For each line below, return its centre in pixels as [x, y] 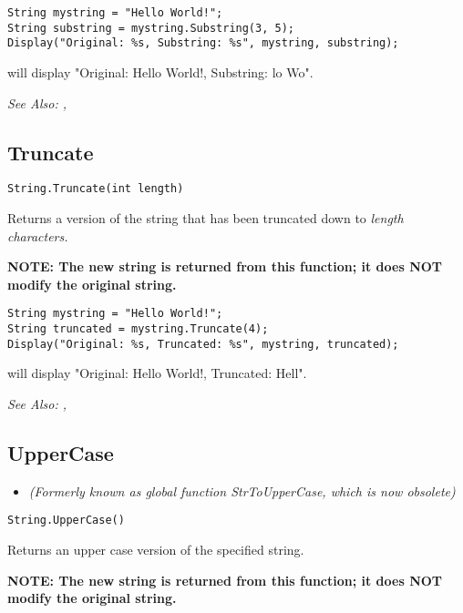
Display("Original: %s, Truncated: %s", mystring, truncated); [203, 344]
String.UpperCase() [66, 521]
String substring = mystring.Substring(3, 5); [151, 28]
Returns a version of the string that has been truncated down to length [206, 218]
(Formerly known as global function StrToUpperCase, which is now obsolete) [242, 490]
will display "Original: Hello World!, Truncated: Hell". [157, 373]
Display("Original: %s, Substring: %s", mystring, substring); [203, 43]
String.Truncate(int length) [96, 189]
